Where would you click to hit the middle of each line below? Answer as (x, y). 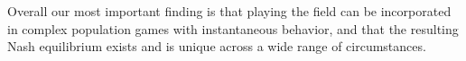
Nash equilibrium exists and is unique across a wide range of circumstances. (217, 46)
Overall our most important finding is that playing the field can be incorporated (229, 11)
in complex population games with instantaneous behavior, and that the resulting (233, 28)
